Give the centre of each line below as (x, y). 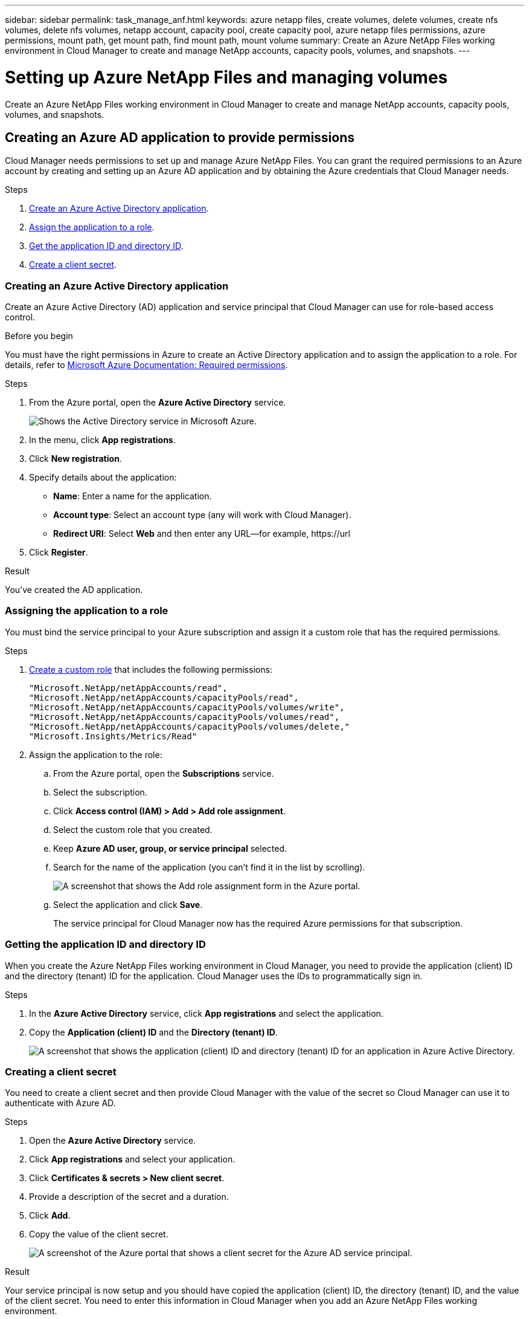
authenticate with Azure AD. (60, 1103)
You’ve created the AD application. (74, 590)
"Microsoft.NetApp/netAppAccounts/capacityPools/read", (164, 697)
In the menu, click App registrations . (102, 440)
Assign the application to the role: (96, 754)
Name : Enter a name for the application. (133, 496)
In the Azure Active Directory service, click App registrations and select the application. (206, 1013)
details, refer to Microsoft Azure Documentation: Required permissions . (146, 365)
